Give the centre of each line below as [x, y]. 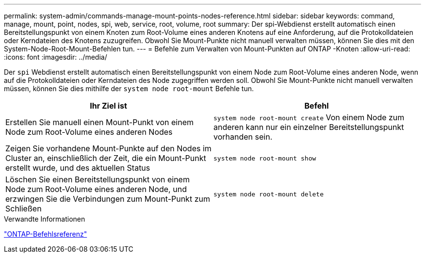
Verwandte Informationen [45, 219]
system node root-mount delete [269, 194]
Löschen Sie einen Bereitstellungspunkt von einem [98, 179]
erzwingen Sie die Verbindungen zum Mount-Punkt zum [108, 199]
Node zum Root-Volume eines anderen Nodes [89, 132]
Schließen [24, 209]
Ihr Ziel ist [108, 106]
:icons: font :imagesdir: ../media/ [56, 57]
